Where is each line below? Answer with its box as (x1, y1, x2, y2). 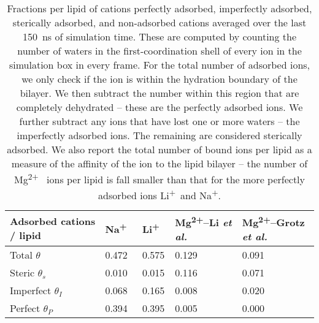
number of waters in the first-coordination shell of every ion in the (17, 44, 302, 58)
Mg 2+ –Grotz (242, 213, 305, 229)
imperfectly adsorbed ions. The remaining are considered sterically (17, 128, 302, 142)
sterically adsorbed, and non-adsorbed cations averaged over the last (12, 15, 307, 29)
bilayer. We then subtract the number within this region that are (20, 86, 299, 100)
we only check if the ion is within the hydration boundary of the (21, 72, 298, 86)
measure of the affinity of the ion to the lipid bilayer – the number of (11, 156, 308, 170)
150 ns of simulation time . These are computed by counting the (22, 29, 297, 44)
